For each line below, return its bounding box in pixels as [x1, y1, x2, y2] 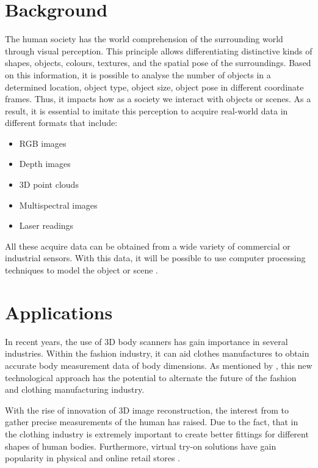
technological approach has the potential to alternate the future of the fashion [5, 371, 297, 384]
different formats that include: [5, 116, 118, 129]
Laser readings [19, 219, 74, 232]
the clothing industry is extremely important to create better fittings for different [5, 427, 309, 440]
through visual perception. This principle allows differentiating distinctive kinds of [5, 44, 313, 57]
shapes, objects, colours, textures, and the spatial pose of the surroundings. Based [5, 56, 311, 69]
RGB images [19, 136, 67, 149]
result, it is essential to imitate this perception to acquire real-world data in [5, 104, 288, 117]
